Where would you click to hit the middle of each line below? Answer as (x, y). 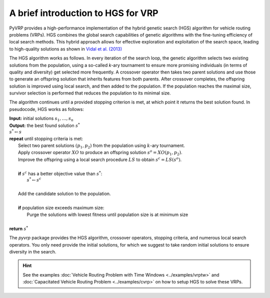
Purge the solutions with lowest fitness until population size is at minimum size (107, 214)
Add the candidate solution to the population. (64, 193)
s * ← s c (34, 179)
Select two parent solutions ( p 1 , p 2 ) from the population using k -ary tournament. (101, 146)
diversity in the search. (33, 252)
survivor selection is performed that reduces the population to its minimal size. (90, 93)
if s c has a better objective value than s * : (60, 173)
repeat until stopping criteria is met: (46, 138)
